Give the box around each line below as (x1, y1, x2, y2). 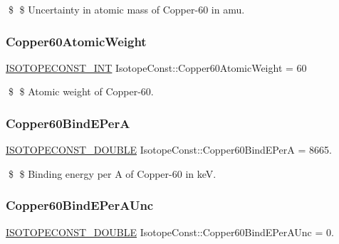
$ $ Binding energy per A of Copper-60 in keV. (8, 166, 217, 181)
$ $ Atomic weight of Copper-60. (8, 84, 154, 99)
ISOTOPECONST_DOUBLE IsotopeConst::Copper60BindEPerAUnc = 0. (6, 224, 334, 239)
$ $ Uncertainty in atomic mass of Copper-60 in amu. (8, 2, 245, 16)
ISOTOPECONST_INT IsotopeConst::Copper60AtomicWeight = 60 (6, 60, 307, 75)
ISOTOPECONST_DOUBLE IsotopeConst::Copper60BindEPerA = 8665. (6, 142, 332, 157)
